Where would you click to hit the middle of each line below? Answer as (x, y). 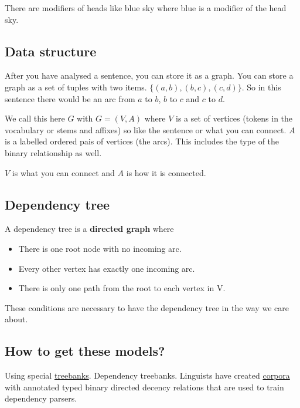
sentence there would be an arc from (70, 98)
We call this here (35, 118)
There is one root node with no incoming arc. (100, 248)
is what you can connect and (63, 172)
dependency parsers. (41, 398)
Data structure (51, 51)
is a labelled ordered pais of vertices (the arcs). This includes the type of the (142, 141)
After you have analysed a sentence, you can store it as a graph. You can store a (149, 75)
